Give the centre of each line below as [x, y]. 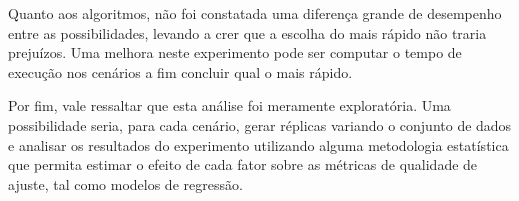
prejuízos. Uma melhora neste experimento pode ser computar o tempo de [235, 52]
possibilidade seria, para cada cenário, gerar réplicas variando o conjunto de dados [260, 124]
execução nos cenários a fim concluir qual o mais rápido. [180, 71]
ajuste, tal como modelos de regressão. [125, 183]
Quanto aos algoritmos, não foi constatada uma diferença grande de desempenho [255, 13]
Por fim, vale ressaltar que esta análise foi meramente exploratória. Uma [229, 105]
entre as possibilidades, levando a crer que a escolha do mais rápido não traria [247, 32]
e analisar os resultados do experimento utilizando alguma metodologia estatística [258, 144]
